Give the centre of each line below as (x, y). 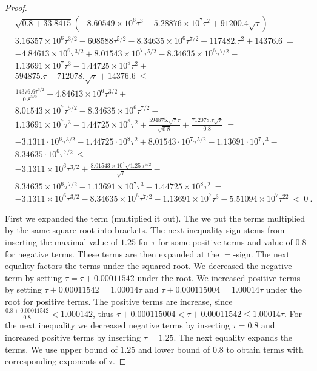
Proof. (16, 7)
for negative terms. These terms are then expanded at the (112, 254)
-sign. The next (261, 254)
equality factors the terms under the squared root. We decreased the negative (148, 266)
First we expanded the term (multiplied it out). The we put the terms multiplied (155, 218)
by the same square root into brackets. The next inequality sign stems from (145, 230)
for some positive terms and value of (225, 241)
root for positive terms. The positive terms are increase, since (119, 301)
